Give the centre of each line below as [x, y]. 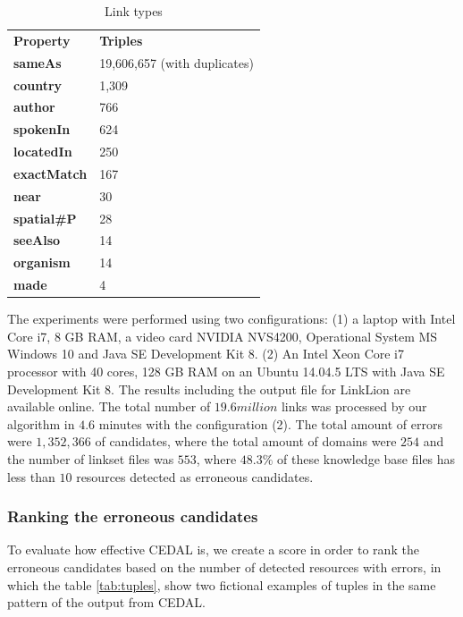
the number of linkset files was [91, 458]
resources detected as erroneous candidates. [195, 476]
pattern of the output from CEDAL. [106, 602]
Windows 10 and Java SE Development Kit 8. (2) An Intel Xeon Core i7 [206, 354]
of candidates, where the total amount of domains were [246, 441]
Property [42, 40]
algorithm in [41, 423]
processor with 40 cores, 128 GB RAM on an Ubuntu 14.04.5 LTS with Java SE [226, 371]
